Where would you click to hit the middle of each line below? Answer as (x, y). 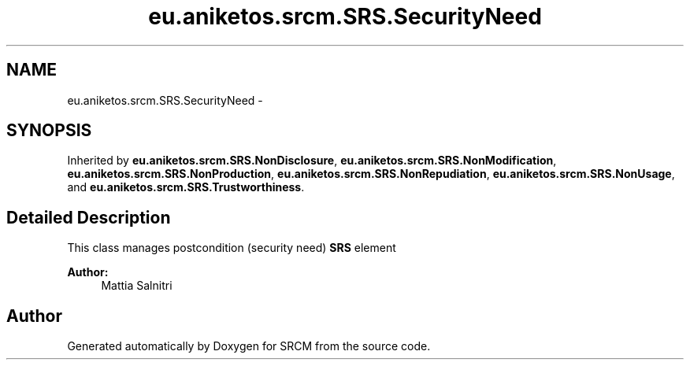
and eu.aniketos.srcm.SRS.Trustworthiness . (186, 187)
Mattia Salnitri (137, 286)
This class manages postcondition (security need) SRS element (232, 248)
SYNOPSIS (49, 131)
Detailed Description (89, 217)
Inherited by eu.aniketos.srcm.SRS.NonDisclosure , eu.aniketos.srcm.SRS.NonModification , (312, 161)
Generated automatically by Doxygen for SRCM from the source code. (249, 346)
